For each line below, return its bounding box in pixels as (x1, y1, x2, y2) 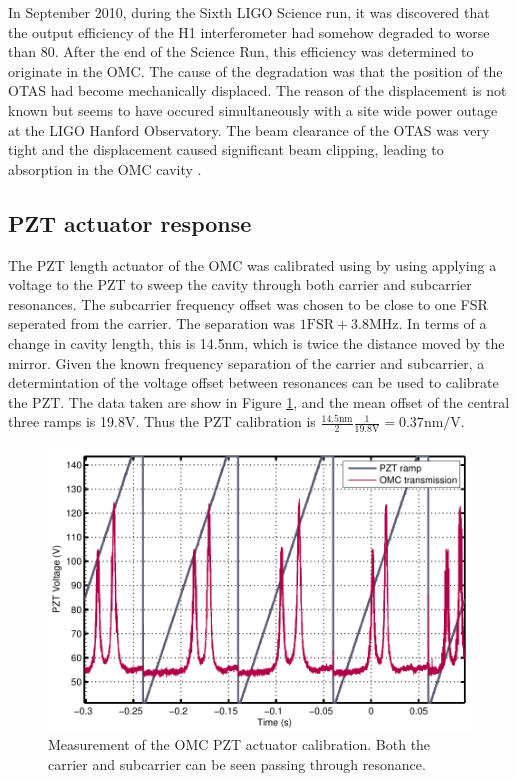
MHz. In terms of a (369, 313, 487, 334)
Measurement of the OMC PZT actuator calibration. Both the (48, 734, 431, 755)
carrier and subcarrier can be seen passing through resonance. (48, 753, 426, 774)
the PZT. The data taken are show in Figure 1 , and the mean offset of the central (8, 391, 510, 412)
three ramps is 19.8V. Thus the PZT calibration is (8, 411, 316, 432)
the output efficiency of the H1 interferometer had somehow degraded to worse (8, 21, 490, 42)
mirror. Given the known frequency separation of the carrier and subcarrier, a (8, 352, 485, 373)
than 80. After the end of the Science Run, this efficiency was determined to (8, 41, 474, 62)
